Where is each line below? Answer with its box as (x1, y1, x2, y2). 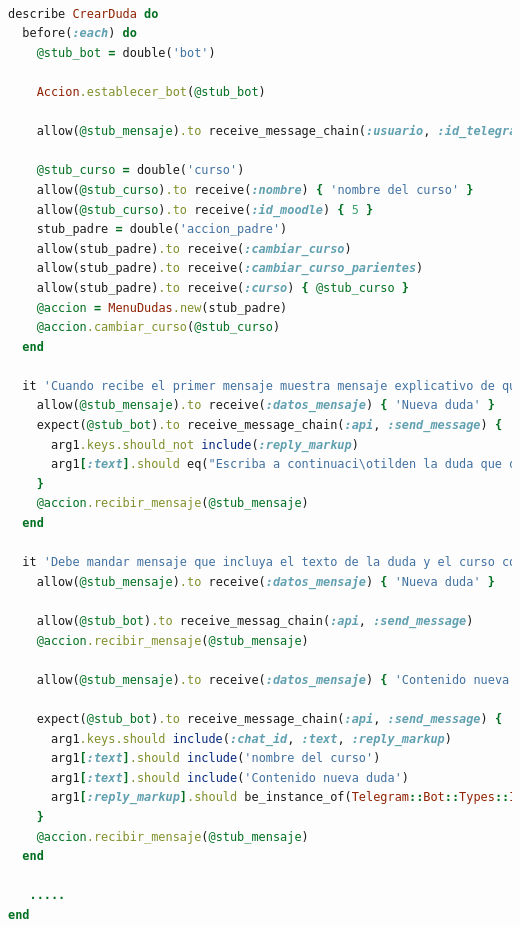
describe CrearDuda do (8, 6, 159, 21)
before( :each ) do (22, 26, 137, 41)
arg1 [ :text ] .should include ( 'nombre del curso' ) (50, 751, 381, 766)
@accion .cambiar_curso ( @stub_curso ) (36, 320, 281, 335)
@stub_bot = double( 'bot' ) (36, 45, 216, 60)
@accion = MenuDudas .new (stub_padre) (36, 300, 288, 315)
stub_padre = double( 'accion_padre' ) (36, 222, 288, 237)
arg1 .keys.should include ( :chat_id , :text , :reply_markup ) (50, 731, 452, 746)
